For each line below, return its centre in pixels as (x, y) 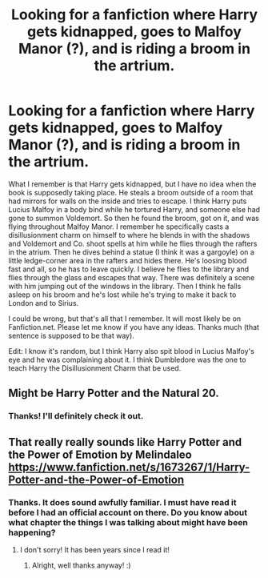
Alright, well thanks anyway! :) (81, 565)
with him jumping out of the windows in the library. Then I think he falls (125, 286)
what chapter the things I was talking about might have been (128, 522)
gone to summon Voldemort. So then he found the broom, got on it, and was (134, 218)
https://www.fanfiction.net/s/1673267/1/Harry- (129, 467)
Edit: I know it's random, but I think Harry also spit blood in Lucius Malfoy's (131, 351)
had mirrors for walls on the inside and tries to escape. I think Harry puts (128, 201)
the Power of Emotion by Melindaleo (100, 454)
